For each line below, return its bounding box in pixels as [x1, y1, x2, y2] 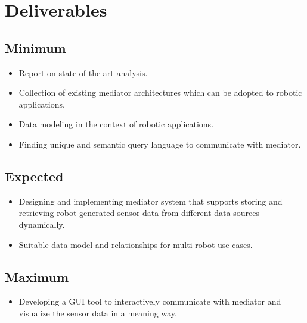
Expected [5, 167, 64, 185]
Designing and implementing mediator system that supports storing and [18, 195, 283, 207]
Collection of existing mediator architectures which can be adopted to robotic [18, 86, 302, 99]
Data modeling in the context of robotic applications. [18, 118, 214, 130]
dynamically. [18, 218, 65, 230]
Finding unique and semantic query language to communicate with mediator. [18, 137, 301, 150]
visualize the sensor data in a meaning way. [18, 306, 177, 319]
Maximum [5, 267, 69, 286]
